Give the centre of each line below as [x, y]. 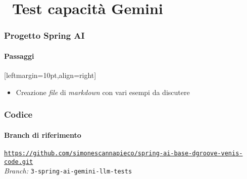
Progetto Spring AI [44, 35]
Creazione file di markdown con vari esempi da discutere [103, 92]
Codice [18, 114]
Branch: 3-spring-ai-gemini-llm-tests [68, 171]
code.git [19, 162]
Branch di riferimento [43, 135]
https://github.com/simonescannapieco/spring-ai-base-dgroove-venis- [124, 153]
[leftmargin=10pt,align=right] [50, 75]
